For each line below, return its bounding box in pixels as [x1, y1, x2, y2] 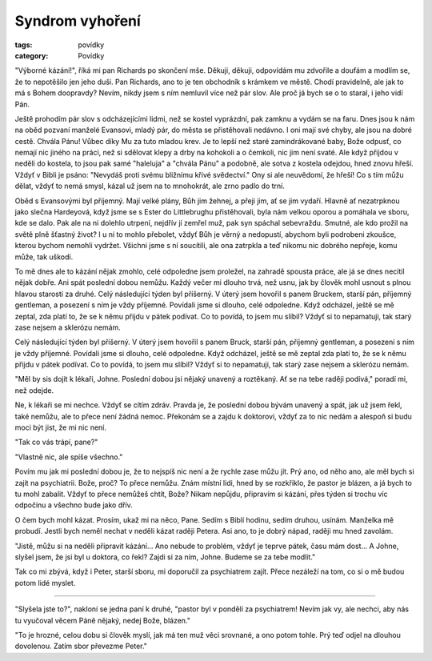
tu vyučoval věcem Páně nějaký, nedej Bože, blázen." [14, 615, 191, 625]
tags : [14, 40, 33, 50]
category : [14, 50, 49, 60]
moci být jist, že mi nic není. [14, 423, 107, 432]
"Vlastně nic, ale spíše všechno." [14, 452, 123, 462]
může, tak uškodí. [14, 252, 74, 262]
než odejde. [14, 385, 54, 395]
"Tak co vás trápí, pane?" [14, 437, 98, 447]
